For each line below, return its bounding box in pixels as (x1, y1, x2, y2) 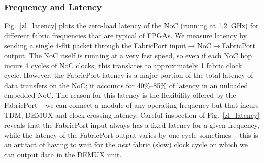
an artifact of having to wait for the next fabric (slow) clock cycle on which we (4, 139, 248, 150)
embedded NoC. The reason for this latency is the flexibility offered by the (4, 90, 236, 100)
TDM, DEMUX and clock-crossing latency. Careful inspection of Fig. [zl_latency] (4, 109, 260, 120)
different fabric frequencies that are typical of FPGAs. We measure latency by (4, 30, 247, 40)
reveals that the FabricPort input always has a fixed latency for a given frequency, (4, 119, 259, 130)
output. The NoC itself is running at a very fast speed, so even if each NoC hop (4, 50, 252, 60)
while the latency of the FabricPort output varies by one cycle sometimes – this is (4, 129, 258, 140)
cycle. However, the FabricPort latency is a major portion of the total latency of (4, 70, 253, 80)
